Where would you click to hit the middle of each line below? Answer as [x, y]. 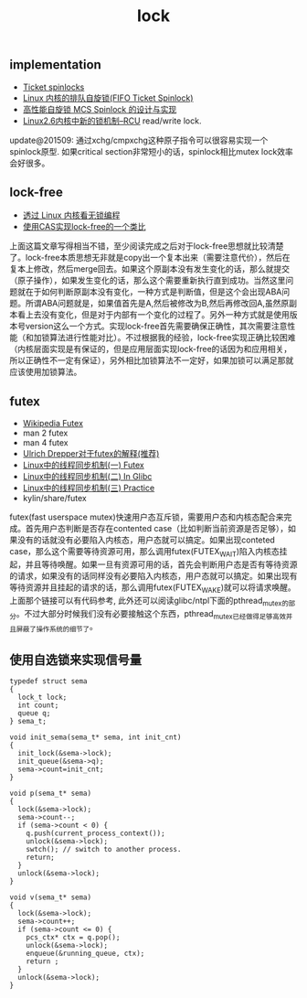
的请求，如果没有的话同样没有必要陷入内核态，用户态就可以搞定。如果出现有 [153, 576]
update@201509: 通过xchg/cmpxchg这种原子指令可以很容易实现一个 [139, 140]
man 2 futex [45, 433]
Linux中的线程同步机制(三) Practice [89, 488]
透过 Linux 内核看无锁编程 [71, 215]
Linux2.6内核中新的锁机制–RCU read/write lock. [112, 121]
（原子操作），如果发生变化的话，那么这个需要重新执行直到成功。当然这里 [148, 281]
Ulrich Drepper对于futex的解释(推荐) [91, 454]
